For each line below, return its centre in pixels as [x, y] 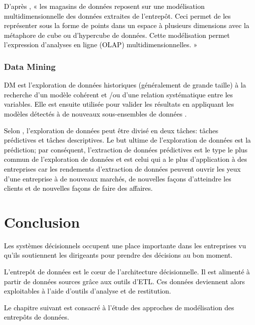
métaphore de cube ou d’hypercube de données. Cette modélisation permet [117, 35]
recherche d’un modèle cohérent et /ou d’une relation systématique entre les [119, 94]
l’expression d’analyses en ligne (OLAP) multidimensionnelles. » [101, 44]
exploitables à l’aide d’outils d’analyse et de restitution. [88, 291]
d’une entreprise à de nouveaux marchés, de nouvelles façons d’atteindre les [118, 178]
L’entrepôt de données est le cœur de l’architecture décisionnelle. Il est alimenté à [127, 272]
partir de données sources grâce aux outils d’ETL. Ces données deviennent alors [125, 281]
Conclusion [42, 222]
